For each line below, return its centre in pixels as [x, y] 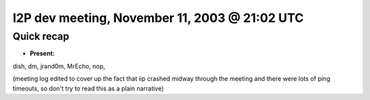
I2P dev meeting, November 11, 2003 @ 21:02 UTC [158, 18]
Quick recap [41, 36]
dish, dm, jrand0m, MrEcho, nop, [59, 66]
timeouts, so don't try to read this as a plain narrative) [88, 88]
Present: [42, 53]
